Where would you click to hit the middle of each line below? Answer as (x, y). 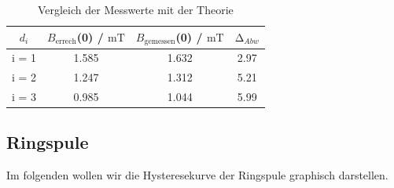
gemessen (160, 42)
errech (66, 42)
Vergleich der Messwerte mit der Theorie (135, 9)
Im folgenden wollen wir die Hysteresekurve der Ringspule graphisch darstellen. (197, 175)
